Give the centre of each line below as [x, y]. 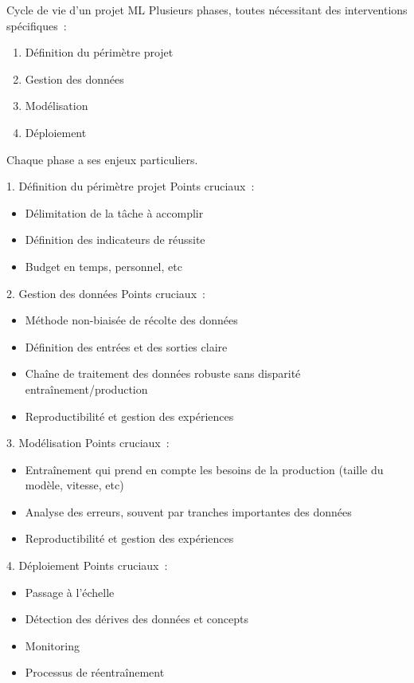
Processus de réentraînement [95, 672]
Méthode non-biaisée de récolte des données [131, 320]
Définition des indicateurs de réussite [115, 239]
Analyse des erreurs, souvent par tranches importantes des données [188, 511]
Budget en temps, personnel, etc [103, 266]
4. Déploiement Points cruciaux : [87, 565]
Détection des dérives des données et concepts [137, 619]
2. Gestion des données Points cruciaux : [106, 293]
